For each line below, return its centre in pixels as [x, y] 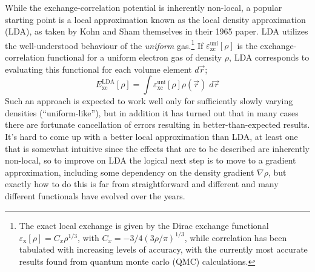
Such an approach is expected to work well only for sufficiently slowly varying [149, 101]
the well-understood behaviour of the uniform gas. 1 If [104, 44]
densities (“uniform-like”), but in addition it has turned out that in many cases [152, 112]
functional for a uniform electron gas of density [135, 57]
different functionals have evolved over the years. [95, 195]
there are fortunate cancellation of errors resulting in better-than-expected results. [157, 124]
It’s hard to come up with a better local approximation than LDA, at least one [151, 136]
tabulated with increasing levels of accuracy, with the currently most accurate [163, 249]
